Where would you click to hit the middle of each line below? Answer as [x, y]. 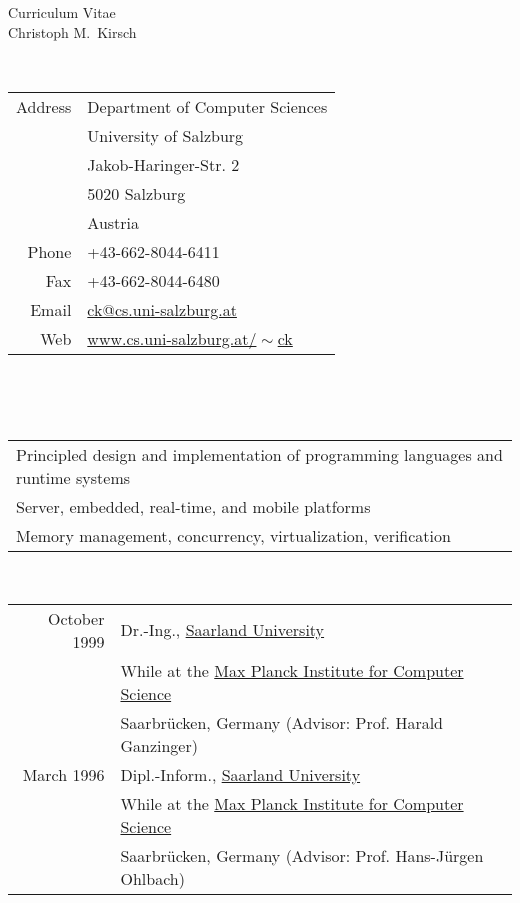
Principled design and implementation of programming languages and [259, 454]
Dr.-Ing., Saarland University [222, 630]
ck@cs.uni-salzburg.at [162, 309]
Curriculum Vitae [62, 12]
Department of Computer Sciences [207, 106]
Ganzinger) [159, 745]
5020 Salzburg [136, 193]
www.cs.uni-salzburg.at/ [172, 338]
